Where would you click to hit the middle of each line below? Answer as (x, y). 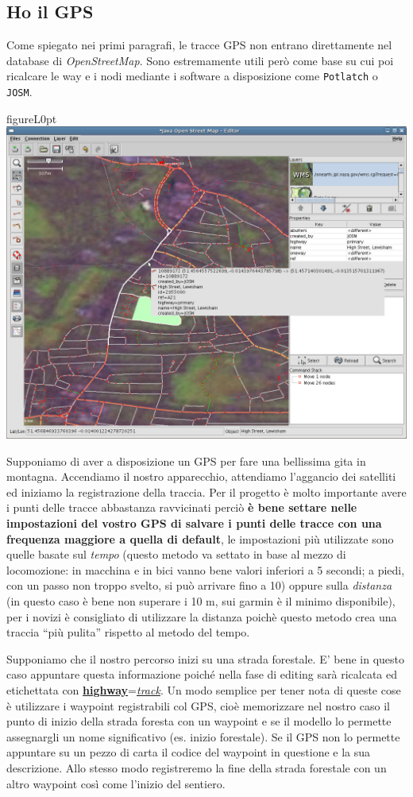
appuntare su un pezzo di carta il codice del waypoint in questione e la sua (189, 752)
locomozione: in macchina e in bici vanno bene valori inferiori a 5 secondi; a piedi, (206, 569)
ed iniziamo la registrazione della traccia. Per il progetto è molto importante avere (206, 491)
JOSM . (19, 92)
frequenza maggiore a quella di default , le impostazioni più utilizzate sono (200, 538)
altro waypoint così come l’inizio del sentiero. (116, 783)
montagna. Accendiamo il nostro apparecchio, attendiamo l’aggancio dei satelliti (201, 476)
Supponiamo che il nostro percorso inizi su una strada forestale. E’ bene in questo (205, 658)
